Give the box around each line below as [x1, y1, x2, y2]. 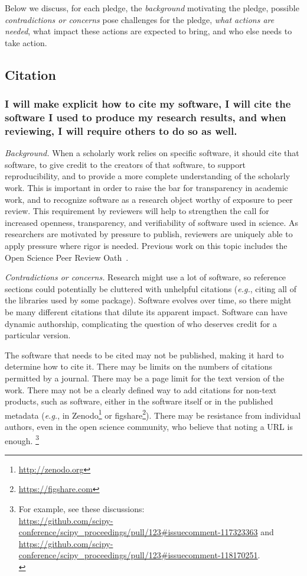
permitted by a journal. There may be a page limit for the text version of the [5, 371, 285, 384]
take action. [5, 36, 47, 48]
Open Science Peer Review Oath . [5, 251, 129, 263]
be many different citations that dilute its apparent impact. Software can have [5, 305, 288, 318]
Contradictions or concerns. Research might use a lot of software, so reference [5, 271, 286, 283]
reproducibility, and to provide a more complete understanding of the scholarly [5, 170, 290, 182]
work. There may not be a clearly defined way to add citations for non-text [5, 383, 277, 396]
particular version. [5, 329, 71, 341]
